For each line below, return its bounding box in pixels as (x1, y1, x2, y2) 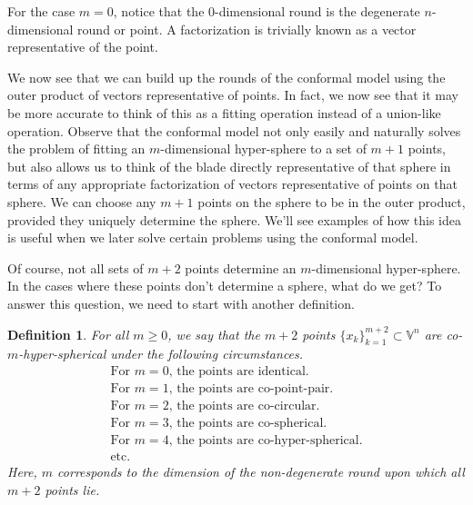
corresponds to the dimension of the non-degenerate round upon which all (57, 462, 465, 481)
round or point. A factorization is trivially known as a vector (77, 19, 417, 38)
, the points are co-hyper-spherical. (168, 434, 363, 448)
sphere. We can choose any (7, 192, 156, 211)
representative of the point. (7, 37, 158, 56)
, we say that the (167, 324, 260, 343)
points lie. (45, 480, 100, 499)
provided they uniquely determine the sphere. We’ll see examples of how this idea (7, 210, 461, 229)
